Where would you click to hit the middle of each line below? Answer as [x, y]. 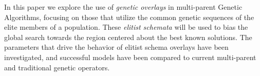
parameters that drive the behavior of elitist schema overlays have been [116, 47]
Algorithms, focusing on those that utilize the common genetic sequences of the [129, 17]
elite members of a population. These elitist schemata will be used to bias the [126, 27]
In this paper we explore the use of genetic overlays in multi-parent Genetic [123, 7]
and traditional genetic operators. [57, 67]
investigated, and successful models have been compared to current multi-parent [130, 57]
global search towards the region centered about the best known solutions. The [128, 37]
